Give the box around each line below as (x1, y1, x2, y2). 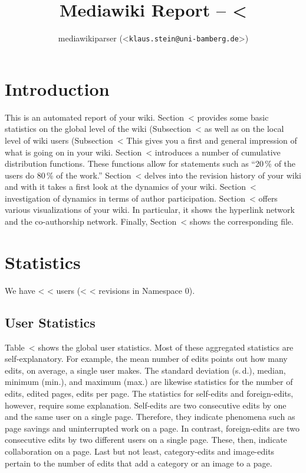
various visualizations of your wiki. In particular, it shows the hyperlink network (5, 203, 295, 216)
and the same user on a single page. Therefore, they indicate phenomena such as (5, 410, 295, 423)
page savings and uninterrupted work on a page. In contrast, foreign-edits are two (5, 422, 300, 434)
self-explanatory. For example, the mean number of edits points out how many (5, 352, 288, 365)
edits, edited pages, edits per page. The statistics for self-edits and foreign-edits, (5, 387, 294, 399)
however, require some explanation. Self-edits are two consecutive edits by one (5, 399, 287, 411)
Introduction (5, 76, 110, 101)
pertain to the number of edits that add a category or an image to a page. (5, 456, 272, 469)
